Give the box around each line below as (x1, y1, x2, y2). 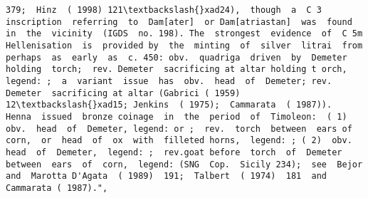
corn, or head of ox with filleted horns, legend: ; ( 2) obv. (6, 135, 352, 146)
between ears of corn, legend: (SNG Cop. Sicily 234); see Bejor (6, 159, 363, 170)
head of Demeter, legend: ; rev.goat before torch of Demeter (6, 147, 342, 157)
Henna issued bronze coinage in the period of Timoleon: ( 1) (6, 111, 347, 122)
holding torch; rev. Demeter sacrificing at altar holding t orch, (6, 64, 347, 75)
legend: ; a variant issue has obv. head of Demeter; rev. (6, 75, 332, 86)
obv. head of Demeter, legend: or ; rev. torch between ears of (6, 123, 352, 134)
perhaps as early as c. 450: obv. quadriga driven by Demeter (6, 52, 347, 63)
